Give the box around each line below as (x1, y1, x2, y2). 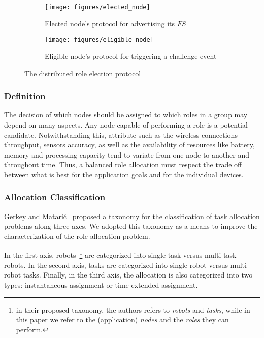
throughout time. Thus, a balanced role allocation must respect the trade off (4, 159, 242, 170)
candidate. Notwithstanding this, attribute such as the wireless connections (4, 129, 238, 140)
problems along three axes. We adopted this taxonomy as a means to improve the (4, 221, 258, 231)
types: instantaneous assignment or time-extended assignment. (4, 279, 198, 290)
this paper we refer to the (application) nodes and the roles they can (16, 314, 229, 325)
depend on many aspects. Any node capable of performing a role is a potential (4, 119, 248, 130)
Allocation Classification (4, 191, 106, 203)
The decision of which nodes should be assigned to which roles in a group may (4, 109, 248, 120)
